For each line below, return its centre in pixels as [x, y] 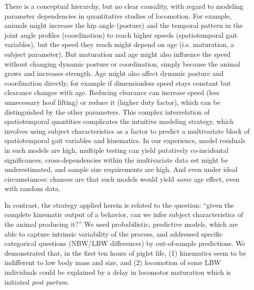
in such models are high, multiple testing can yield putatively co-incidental [116, 150]
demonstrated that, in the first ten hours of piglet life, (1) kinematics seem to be [125, 253]
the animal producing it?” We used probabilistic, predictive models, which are [121, 224]
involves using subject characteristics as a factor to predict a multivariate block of [127, 131]
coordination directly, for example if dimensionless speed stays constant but [118, 83]
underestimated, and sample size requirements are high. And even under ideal [121, 169]
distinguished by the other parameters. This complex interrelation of [107, 111]
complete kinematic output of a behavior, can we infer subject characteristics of [124, 214]
